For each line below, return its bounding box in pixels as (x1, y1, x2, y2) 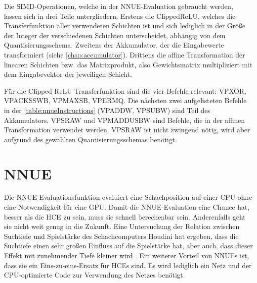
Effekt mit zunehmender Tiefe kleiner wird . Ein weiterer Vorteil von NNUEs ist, (4, 250, 249, 260)
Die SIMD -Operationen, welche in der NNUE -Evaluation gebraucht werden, (4, 1, 233, 11)
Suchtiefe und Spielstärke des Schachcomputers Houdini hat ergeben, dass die (4, 230, 239, 241)
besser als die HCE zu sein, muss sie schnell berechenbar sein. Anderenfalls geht (4, 211, 246, 222)
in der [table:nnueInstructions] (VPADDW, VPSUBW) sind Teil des (4, 105, 211, 115)
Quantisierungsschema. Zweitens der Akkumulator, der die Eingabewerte (4, 40, 224, 50)
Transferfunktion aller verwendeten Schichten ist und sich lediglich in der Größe (4, 20, 246, 31)
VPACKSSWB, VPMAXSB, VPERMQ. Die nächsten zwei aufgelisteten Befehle (4, 95, 247, 106)
